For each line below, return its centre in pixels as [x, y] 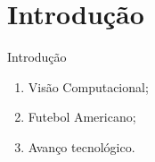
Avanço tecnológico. [82, 146]
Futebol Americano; [82, 117]
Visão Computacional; [88, 86]
